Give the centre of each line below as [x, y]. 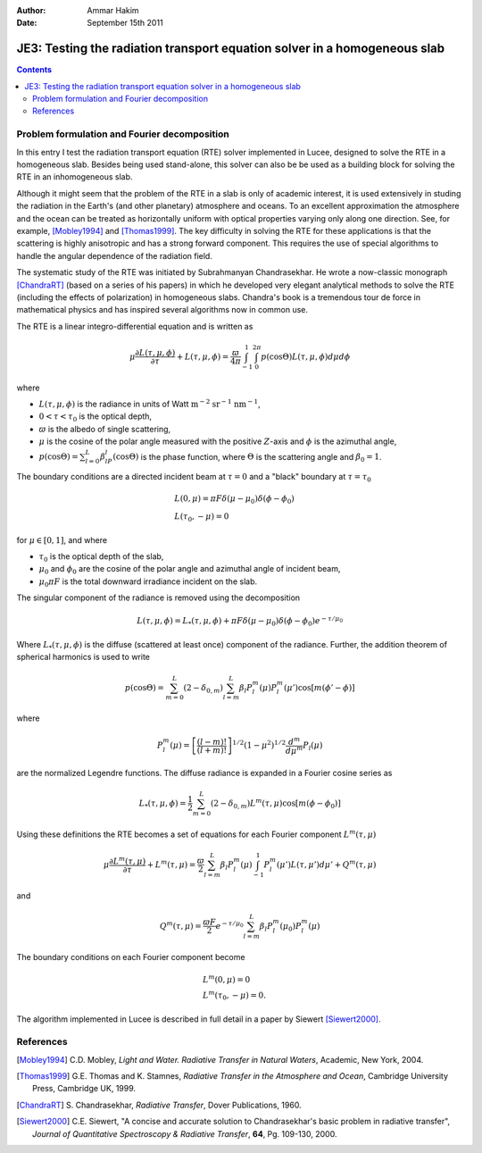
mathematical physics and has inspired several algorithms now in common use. [162, 310]
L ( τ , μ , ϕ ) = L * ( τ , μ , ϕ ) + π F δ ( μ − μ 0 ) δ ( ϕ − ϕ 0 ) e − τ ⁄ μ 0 [240, 622]
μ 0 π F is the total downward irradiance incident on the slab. [148, 582]
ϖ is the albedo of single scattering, [105, 429]
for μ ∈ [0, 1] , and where [62, 539]
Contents [34, 70]
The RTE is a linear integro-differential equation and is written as [135, 326]
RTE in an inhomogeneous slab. [75, 177]
